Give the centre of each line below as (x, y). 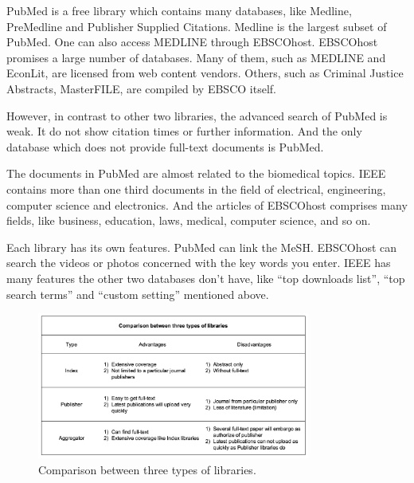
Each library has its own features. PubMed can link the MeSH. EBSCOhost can (202, 247)
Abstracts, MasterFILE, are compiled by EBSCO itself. (141, 88)
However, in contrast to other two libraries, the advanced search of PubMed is (197, 115)
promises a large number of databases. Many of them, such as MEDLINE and (196, 57)
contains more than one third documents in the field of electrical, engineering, (196, 188)
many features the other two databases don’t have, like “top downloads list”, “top (206, 278)
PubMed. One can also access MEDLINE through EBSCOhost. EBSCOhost (192, 42)
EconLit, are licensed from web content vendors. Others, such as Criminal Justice (205, 73)
